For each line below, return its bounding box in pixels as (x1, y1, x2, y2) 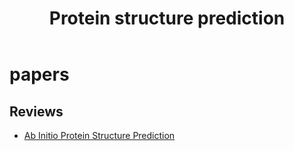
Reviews (9, 103, 64, 120)
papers (9, 63, 70, 86)
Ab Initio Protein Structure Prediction (23, 130, 176, 141)
